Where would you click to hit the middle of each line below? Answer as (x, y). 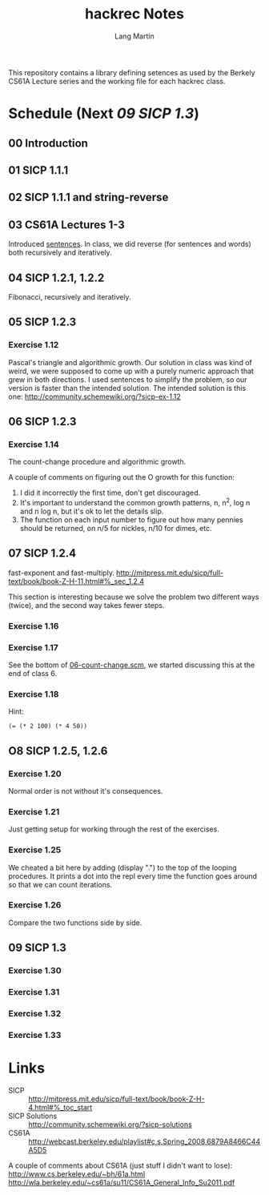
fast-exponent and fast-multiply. (61, 573)
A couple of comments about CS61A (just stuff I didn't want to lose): (120, 1165)
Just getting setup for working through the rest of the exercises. (114, 829)
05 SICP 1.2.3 (42, 322)
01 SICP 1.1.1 (38, 170)
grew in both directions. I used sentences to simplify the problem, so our (128, 379)
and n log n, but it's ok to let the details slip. (92, 511)
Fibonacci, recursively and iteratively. (70, 296)
